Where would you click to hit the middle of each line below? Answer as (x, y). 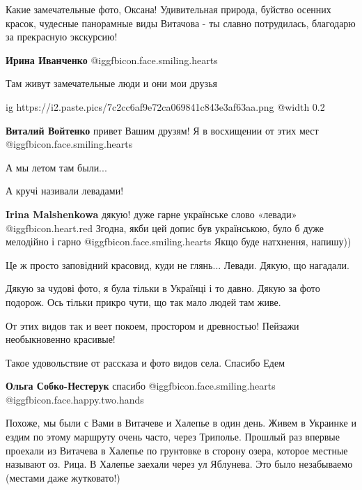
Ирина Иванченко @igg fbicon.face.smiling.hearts (112, 60)
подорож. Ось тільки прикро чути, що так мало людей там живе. (143, 301)
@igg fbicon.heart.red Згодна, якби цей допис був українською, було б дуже (165, 228)
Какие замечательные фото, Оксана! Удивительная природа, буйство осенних (168, 9)
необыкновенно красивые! (61, 339)
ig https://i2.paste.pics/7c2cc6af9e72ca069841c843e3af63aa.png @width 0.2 (165, 106)
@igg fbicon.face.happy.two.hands (75, 399)
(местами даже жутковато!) (63, 477)
